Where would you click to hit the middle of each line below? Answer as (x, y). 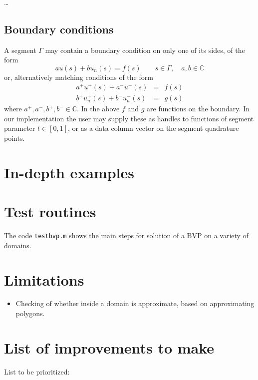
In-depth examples (69, 172)
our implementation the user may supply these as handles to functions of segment (129, 118)
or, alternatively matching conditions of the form (79, 77)
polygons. (30, 313)
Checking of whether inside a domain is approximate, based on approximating (135, 303)
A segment (20, 50)
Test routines (50, 211)
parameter (20, 128)
